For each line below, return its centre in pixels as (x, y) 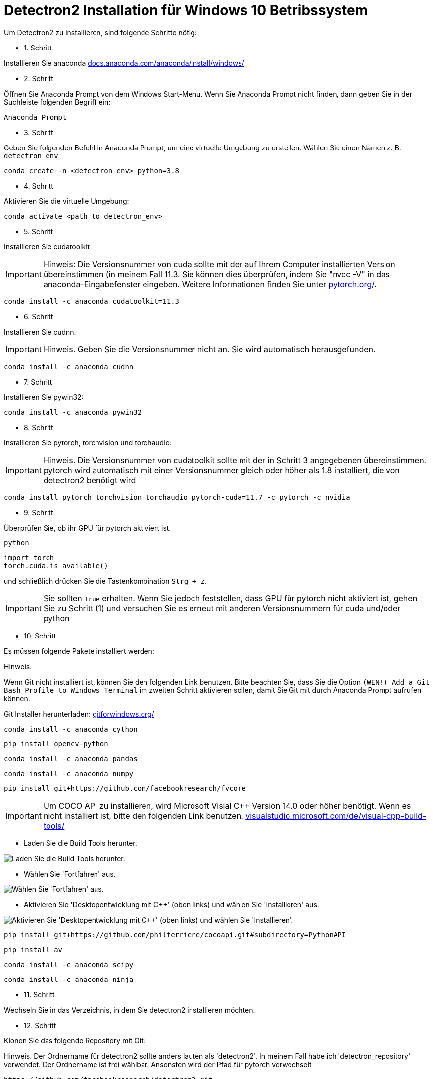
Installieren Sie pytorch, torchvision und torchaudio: (88, 442)
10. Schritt (40, 636)
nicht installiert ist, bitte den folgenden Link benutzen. (143, 815)
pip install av (33, 950)
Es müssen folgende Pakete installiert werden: (79, 651)
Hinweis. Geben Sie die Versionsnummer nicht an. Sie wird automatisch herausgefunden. (209, 349)
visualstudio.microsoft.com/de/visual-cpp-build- (336, 815)
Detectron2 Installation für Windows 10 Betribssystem (186, 10)
